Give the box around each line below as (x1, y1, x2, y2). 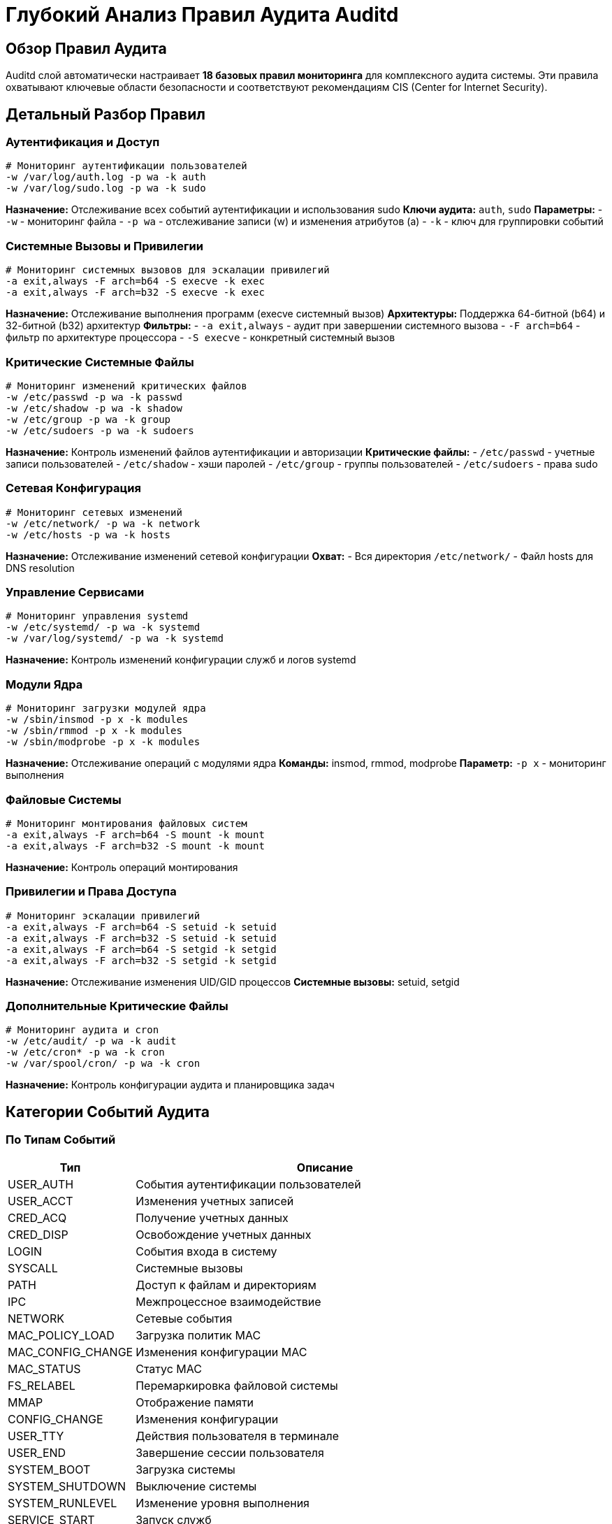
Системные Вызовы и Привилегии (6, 238, 203, 253)
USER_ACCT (8, 1193, 73, 1208)
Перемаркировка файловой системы (136, 1378, 338, 1393)
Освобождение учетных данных (136, 1227, 312, 1242)
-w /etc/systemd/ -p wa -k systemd (6, 621, 201, 633)
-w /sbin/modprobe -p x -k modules (6, 736, 201, 748)
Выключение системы (136, 1479, 257, 1493)
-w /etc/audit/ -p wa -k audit (6, 1035, 177, 1047)
